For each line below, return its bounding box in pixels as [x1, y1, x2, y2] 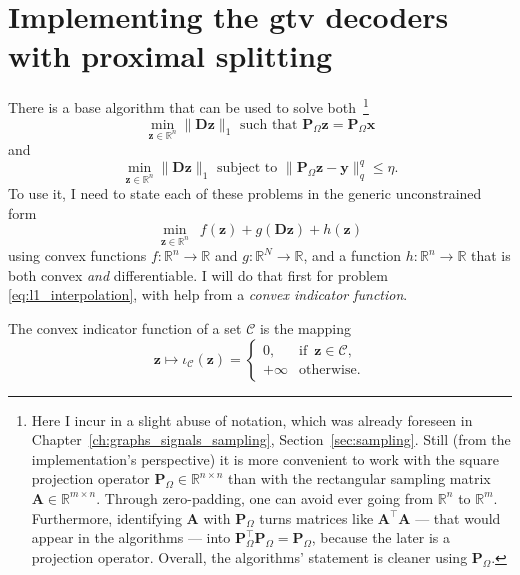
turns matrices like [259, 507, 374, 528]
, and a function [303, 245, 402, 266]
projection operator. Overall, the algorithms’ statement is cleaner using [31, 546, 468, 567]
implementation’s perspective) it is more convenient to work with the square [31, 448, 499, 469]
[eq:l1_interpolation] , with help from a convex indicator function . [8, 284, 408, 305]
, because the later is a [311, 527, 451, 548]
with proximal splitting [8, 35, 333, 76]
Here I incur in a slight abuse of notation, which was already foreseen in [31, 409, 473, 430]
